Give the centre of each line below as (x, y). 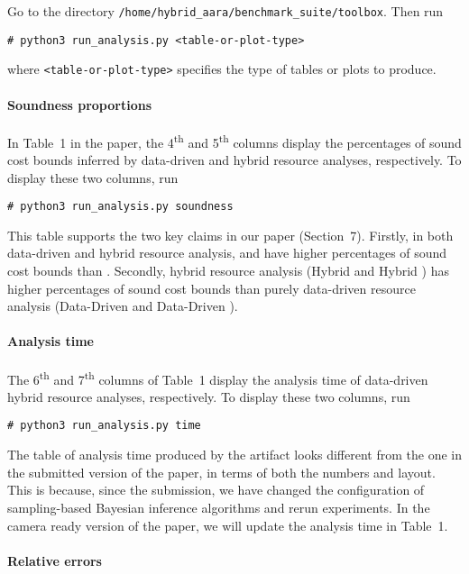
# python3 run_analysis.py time (104, 426)
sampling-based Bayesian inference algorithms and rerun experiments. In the (219, 507)
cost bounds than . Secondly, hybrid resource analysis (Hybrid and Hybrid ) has (228, 271)
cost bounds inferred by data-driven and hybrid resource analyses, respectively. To (234, 160)
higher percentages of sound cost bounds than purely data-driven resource (212, 288)
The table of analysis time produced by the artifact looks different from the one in (234, 455)
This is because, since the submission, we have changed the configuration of (216, 490)
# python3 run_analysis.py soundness (120, 207)
